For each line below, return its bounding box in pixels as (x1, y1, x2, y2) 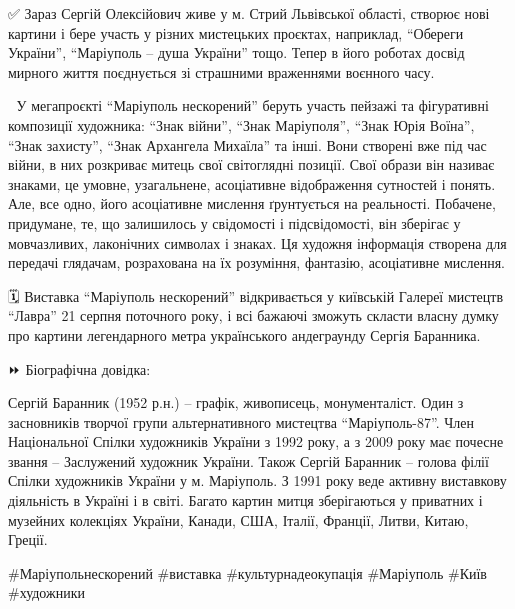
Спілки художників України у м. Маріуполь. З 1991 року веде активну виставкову (8, 470, 507, 491)
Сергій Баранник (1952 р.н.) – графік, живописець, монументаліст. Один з (8, 392, 464, 413)
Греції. (8, 529, 48, 550)
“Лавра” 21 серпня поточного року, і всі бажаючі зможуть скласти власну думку (8, 305, 499, 326)
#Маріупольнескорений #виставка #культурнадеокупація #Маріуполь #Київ (8, 562, 487, 583)
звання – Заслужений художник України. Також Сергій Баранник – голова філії (8, 450, 489, 471)
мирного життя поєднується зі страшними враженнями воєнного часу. (8, 61, 435, 82)
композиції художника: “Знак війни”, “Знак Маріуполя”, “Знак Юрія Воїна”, (8, 114, 475, 135)
